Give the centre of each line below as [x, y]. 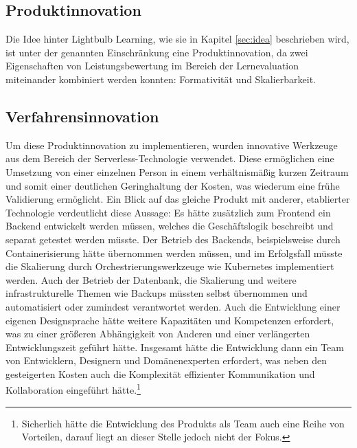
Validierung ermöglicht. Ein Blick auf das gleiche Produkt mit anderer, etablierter [178, 199]
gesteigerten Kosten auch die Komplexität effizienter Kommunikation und [160, 373]
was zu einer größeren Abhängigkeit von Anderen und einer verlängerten [158, 334]
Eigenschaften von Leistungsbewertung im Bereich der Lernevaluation [152, 66]
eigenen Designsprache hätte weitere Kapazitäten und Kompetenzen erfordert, [170, 320]
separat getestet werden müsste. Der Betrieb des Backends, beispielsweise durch [173, 239]
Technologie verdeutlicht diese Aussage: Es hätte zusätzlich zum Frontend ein [168, 212]
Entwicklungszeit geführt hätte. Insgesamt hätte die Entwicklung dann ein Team [175, 347]
